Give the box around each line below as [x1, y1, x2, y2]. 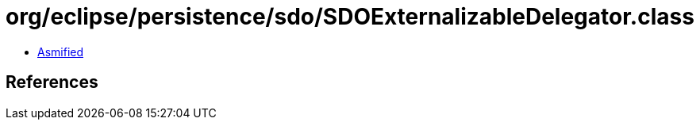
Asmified [37, 44, 84, 59]
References [6, 72, 98, 93]
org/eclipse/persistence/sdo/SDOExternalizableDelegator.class [6, 3, 694, 30]
